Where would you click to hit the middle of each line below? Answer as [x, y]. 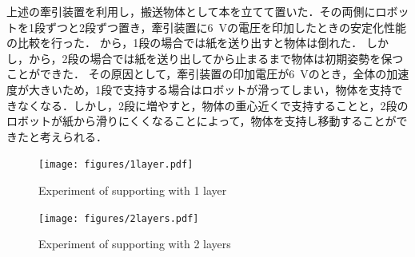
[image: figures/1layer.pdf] [116, 165]
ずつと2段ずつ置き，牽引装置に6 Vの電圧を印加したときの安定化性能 [226, 27]
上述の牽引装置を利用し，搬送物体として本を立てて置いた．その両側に [191, 11]
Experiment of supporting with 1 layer [133, 190]
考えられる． [73, 136]
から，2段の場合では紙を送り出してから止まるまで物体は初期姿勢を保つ [216, 58]
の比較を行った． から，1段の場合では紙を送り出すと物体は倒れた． [185, 43]
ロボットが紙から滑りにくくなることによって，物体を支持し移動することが [202, 121]
